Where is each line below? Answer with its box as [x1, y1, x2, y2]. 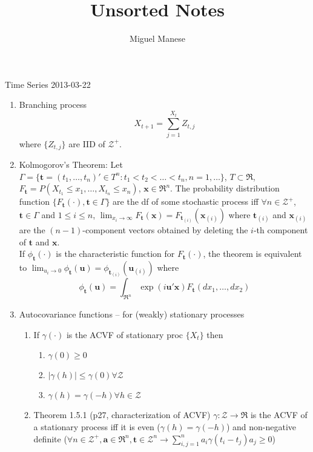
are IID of [68, 137, 105, 150]
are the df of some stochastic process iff [113, 195, 259, 208]
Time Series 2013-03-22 [5, 78, 91, 90]
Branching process [19, 98, 87, 111]
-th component [253, 223, 308, 236]
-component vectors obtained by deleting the [82, 223, 248, 236]
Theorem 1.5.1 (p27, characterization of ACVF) [33, 408, 211, 421]
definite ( [33, 432, 67, 445]
